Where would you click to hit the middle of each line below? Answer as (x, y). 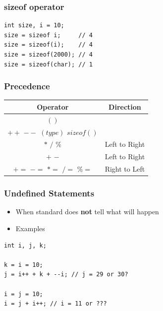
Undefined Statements (49, 193)
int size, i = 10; (34, 26)
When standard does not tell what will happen (87, 212)
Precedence (27, 86)
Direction (125, 106)
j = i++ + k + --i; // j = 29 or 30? (66, 275)
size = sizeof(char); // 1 (48, 64)
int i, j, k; (25, 245)
